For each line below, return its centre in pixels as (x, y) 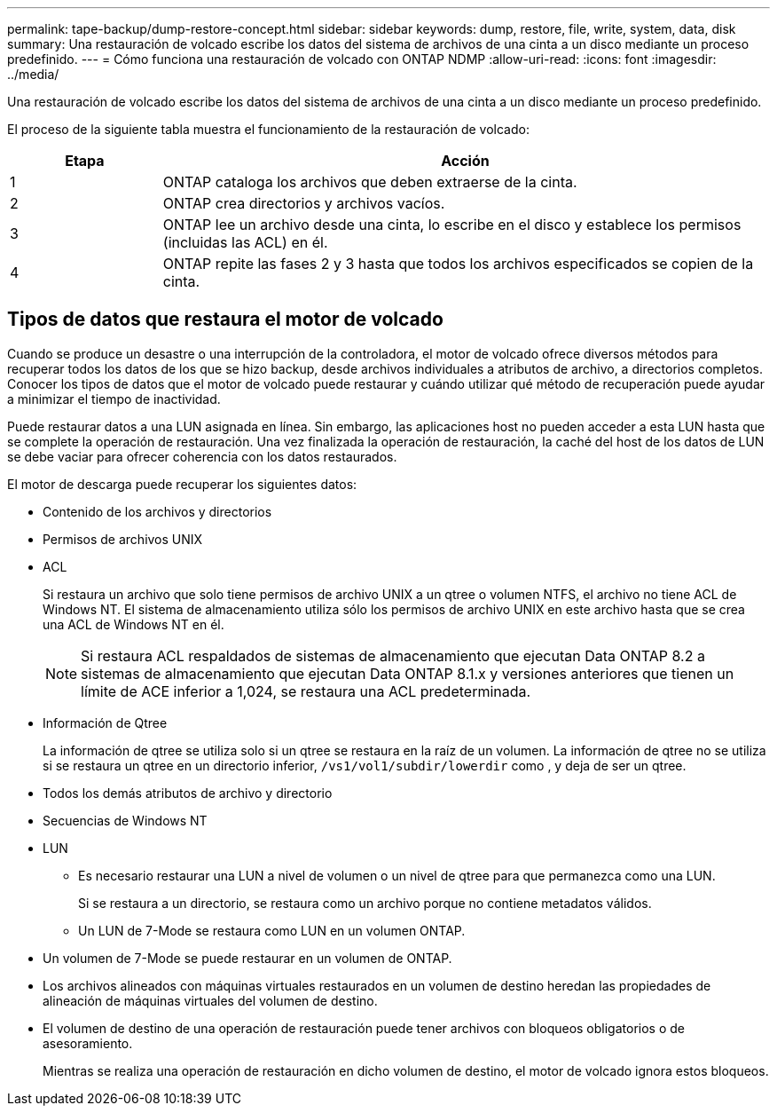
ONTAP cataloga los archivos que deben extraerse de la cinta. (370, 182)
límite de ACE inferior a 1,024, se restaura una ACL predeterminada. (306, 691)
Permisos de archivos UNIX (123, 539)
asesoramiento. (88, 1043)
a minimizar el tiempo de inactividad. (114, 399)
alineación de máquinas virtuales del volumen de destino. (210, 1000)
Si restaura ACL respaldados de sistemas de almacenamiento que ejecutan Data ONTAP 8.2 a (393, 655)
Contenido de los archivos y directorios (157, 511)
